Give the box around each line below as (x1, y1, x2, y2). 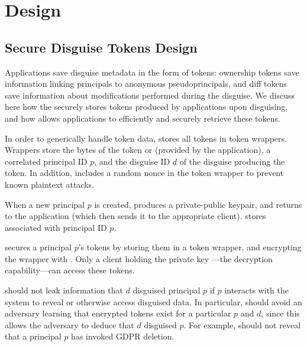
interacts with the (224, 284, 289, 296)
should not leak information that (5, 284, 124, 296)
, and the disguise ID (94, 155, 170, 167)
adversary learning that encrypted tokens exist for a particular (5, 307, 231, 319)
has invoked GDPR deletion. (71, 330, 174, 342)
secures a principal (5, 241, 72, 253)
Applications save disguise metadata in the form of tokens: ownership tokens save (5, 66, 299, 78)
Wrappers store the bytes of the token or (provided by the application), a (5, 143, 271, 156)
